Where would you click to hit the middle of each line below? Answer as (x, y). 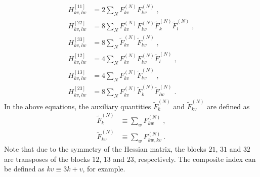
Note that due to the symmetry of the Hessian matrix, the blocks (105, 149)
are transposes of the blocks (47, 159)
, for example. (104, 169)
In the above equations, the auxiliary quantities (78, 106)
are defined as (228, 106)
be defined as (24, 169)
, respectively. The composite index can (195, 159)
